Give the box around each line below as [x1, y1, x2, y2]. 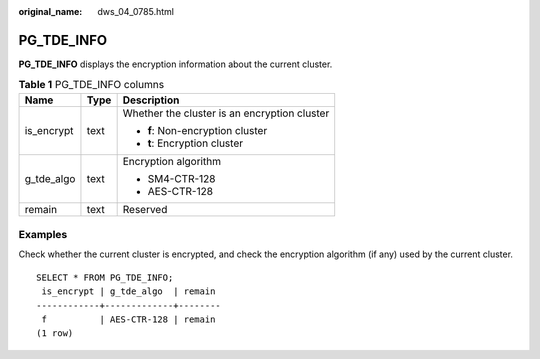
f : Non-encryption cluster [147, 123, 268, 137]
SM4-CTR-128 [147, 171, 216, 185]
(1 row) [36, 328, 74, 339]
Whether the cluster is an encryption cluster [122, 106, 330, 120]
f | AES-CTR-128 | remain [41, 313, 216, 325]
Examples [18, 228, 68, 242]
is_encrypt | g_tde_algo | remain [41, 286, 216, 297]
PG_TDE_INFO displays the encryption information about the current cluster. [18, 58, 333, 70]
